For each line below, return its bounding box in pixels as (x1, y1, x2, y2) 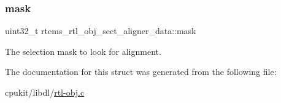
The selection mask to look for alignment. (5, 44, 161, 57)
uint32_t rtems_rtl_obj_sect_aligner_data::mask (5, 24, 196, 37)
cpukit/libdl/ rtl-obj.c (5, 86, 85, 98)
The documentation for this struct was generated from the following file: (5, 65, 277, 78)
